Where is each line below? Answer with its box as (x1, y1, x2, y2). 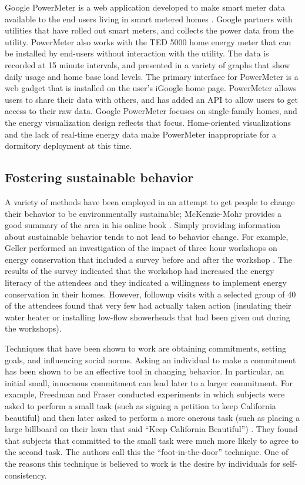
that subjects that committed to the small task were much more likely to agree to (5, 434, 299, 446)
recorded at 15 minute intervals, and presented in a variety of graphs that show (5, 58, 290, 71)
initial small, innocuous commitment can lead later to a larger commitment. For (5, 376, 293, 389)
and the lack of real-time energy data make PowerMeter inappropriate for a (5, 128, 277, 140)
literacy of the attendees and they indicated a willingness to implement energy (5, 276, 287, 289)
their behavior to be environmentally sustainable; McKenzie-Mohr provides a (5, 207, 282, 219)
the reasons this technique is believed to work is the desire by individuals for (5, 457, 280, 469)
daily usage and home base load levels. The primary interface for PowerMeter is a (5, 70, 299, 82)
